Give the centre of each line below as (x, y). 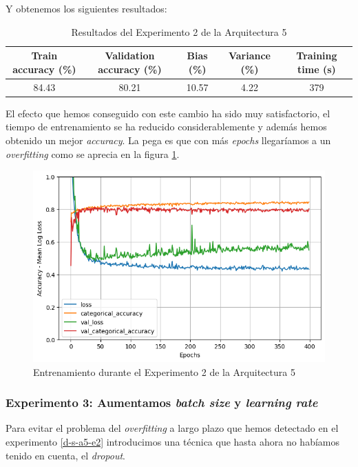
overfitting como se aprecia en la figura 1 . (93, 153)
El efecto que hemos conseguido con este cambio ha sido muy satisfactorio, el (168, 113)
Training (317, 56)
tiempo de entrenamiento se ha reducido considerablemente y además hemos (166, 127)
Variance (249, 56)
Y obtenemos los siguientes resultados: (86, 8)
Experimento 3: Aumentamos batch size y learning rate (162, 403)
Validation (130, 56)
